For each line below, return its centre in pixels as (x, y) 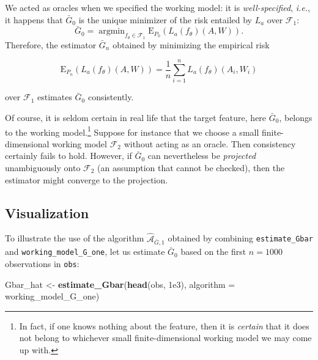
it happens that (34, 19)
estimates (54, 97)
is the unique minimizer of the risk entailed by (165, 19)
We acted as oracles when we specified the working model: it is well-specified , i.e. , (158, 7)
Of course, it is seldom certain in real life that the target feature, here (136, 117)
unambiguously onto (43, 167)
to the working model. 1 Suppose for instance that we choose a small (132, 131)
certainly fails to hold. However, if (68, 156)
